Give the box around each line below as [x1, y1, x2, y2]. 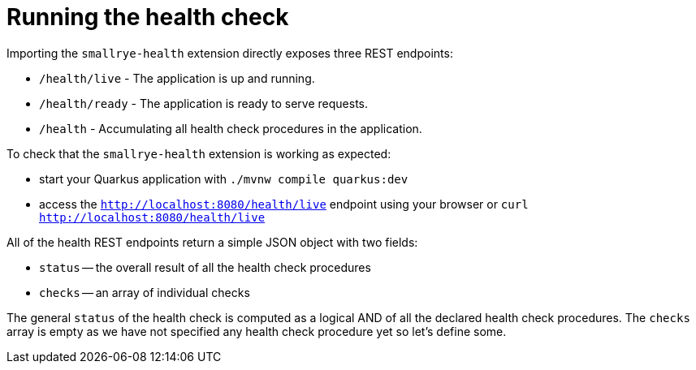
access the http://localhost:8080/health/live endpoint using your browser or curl [39, 196, 529, 211]
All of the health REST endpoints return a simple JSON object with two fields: [6, 234, 418, 249]
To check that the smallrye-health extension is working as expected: [6, 146, 391, 161]
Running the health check [6, 3, 289, 31]
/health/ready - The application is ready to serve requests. [39, 96, 369, 110]
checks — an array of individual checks [39, 285, 250, 299]
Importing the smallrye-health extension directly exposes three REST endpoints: [6, 45, 453, 60]
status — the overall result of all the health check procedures [39, 260, 371, 274]
